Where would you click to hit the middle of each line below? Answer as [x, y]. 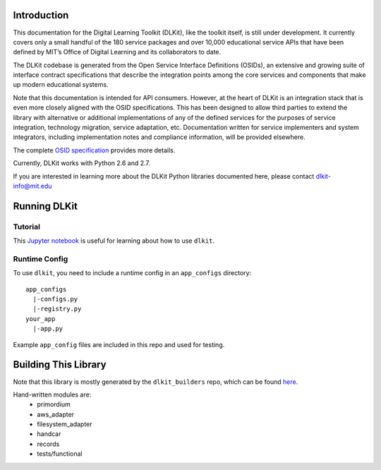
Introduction [41, 15]
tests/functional [60, 454]
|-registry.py [57, 309]
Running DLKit [45, 206]
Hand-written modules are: [52, 394]
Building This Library [60, 364]
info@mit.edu [32, 186]
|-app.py [48, 329]
